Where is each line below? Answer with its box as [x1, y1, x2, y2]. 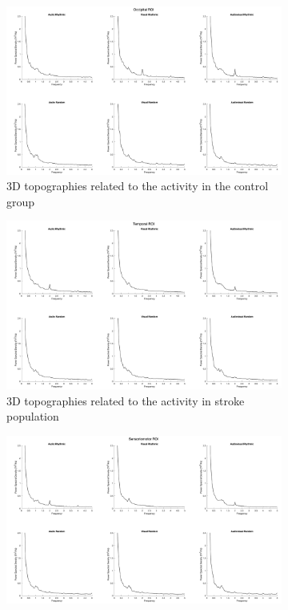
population [6, 408, 59, 425]
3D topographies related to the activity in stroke [6, 392, 245, 409]
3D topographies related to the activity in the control [6, 177, 269, 194]
